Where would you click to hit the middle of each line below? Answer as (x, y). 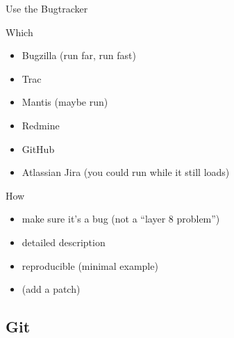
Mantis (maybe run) (65, 102)
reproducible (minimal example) (90, 265)
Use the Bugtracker (47, 8)
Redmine (41, 125)
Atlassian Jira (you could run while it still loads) (126, 172)
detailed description (64, 242)
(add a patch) (51, 289)
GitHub (38, 148)
